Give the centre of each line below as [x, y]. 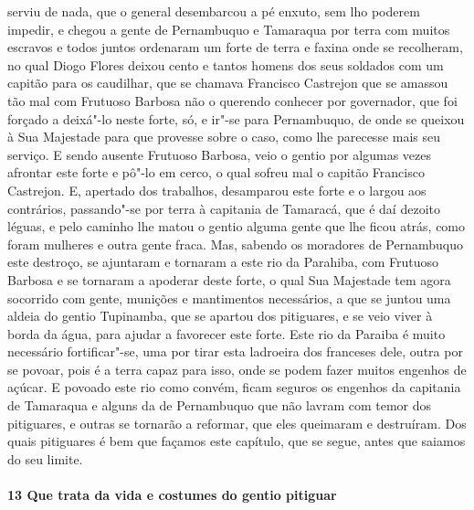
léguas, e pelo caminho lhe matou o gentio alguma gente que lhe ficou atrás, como [237, 226]
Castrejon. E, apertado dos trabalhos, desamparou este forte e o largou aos [217, 190]
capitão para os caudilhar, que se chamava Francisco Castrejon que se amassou [228, 83]
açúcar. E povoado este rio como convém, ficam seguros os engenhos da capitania [234, 387]
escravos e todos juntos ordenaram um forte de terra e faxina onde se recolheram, [235, 47]
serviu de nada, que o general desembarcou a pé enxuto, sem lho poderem [214, 11]
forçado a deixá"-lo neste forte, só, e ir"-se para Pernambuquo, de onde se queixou [236, 118]
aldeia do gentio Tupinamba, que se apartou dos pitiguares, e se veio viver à [220, 316]
